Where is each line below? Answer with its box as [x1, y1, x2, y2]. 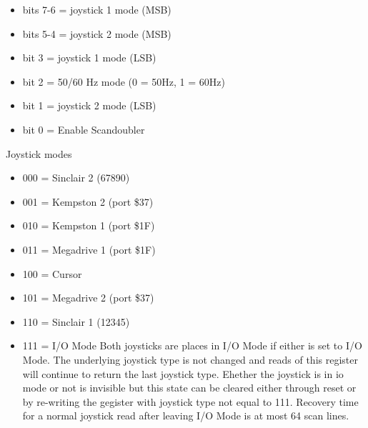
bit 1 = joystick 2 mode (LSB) [22, 98, 156, 113]
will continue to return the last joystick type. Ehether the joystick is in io [22, 366, 344, 381]
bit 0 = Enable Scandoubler [22, 121, 145, 136]
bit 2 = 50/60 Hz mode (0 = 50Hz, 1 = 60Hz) [22, 74, 225, 89]
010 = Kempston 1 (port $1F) [22, 218, 155, 233]
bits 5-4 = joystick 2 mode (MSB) [22, 26, 171, 41]
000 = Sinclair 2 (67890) [22, 170, 130, 185]
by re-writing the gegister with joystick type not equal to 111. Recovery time [22, 394, 359, 409]
